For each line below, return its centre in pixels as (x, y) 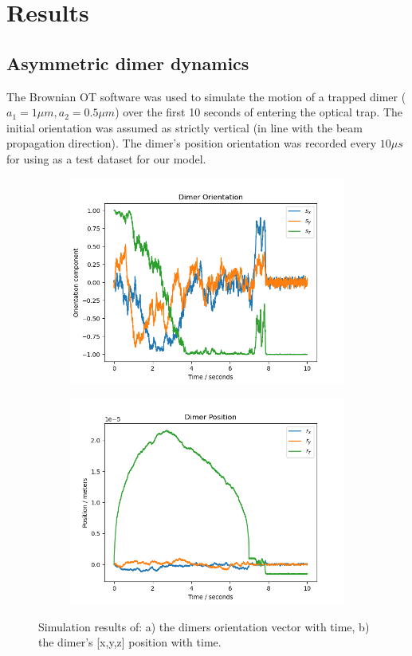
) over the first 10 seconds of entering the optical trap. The (259, 112)
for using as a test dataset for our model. (106, 158)
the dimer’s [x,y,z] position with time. (130, 642)
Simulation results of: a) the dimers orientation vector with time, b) (204, 626)
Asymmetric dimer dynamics (128, 63)
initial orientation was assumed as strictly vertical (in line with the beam (184, 127)
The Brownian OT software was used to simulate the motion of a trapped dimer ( (206, 96)
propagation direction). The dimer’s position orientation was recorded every (192, 143)
